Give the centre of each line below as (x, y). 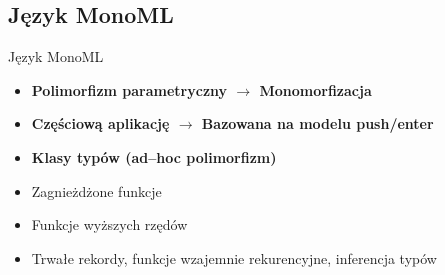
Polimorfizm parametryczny (129, 89)
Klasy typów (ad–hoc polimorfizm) (154, 156)
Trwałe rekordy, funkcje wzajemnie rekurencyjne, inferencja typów (234, 257)
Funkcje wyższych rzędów (109, 224)
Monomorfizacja (315, 89)
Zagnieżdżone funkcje (96, 190)
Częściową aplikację (100, 123)
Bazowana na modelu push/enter (317, 123)
